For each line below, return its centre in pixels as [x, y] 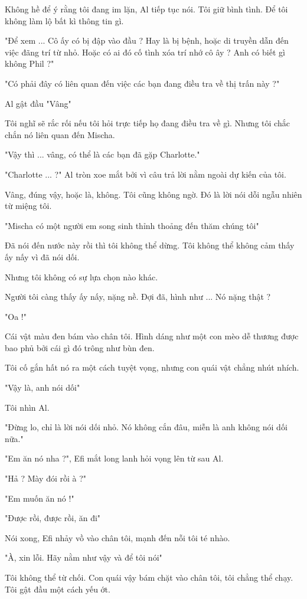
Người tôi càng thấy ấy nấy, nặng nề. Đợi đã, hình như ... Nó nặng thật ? [138, 297]
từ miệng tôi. [28, 206]
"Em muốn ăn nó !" [40, 498]
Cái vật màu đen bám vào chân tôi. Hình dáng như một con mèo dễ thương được [152, 336]
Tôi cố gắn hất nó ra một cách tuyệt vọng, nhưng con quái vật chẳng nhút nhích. [152, 367]
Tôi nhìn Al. [27, 407]
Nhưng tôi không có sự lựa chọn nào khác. [81, 276]
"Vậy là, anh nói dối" [43, 387]
